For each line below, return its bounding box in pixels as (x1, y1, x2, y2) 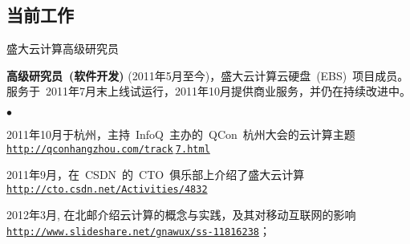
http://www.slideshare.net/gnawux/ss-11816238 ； (6, 222, 270, 239)
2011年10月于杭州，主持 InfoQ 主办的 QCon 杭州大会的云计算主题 (6, 125, 355, 142)
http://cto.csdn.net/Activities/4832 (6, 183, 208, 195)
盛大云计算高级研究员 (6, 40, 119, 57)
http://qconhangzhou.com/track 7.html (6, 143, 210, 155)
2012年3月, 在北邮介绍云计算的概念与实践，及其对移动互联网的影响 (6, 206, 356, 223)
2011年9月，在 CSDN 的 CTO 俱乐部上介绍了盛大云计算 (6, 166, 305, 183)
